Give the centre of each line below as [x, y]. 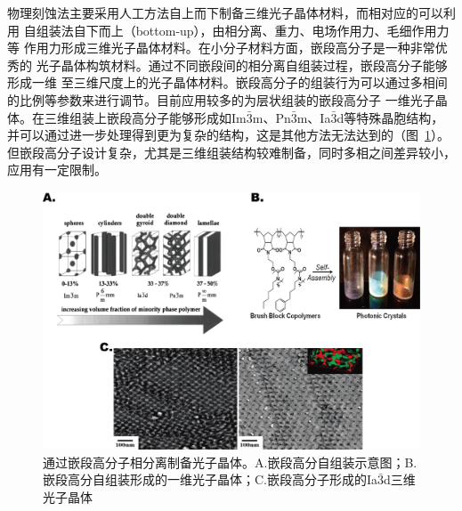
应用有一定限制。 [57, 170]
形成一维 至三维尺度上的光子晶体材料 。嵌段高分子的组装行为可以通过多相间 [227, 82]
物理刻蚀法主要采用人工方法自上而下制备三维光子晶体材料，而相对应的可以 [225, 12]
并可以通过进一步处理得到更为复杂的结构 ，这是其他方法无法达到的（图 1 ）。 [228, 135]
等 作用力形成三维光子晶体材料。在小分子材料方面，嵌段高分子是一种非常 [221, 48]
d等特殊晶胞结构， [390, 117]
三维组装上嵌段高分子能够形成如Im [145, 117]
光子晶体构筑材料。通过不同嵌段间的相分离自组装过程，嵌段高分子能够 [242, 65]
